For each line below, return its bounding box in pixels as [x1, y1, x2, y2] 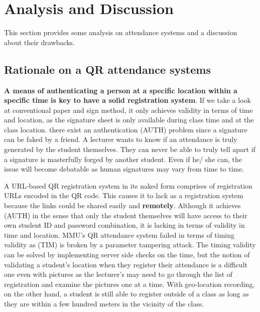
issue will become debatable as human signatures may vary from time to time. [4, 164, 244, 174]
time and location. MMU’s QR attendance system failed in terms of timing [4, 229, 235, 240]
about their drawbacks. [4, 37, 75, 47]
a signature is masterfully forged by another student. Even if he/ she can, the [4, 153, 242, 164]
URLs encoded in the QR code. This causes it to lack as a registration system [4, 190, 243, 201]
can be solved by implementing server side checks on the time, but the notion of [4, 249, 250, 260]
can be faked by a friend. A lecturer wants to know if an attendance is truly [4, 134, 237, 144]
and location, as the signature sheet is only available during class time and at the [4, 114, 254, 125]
